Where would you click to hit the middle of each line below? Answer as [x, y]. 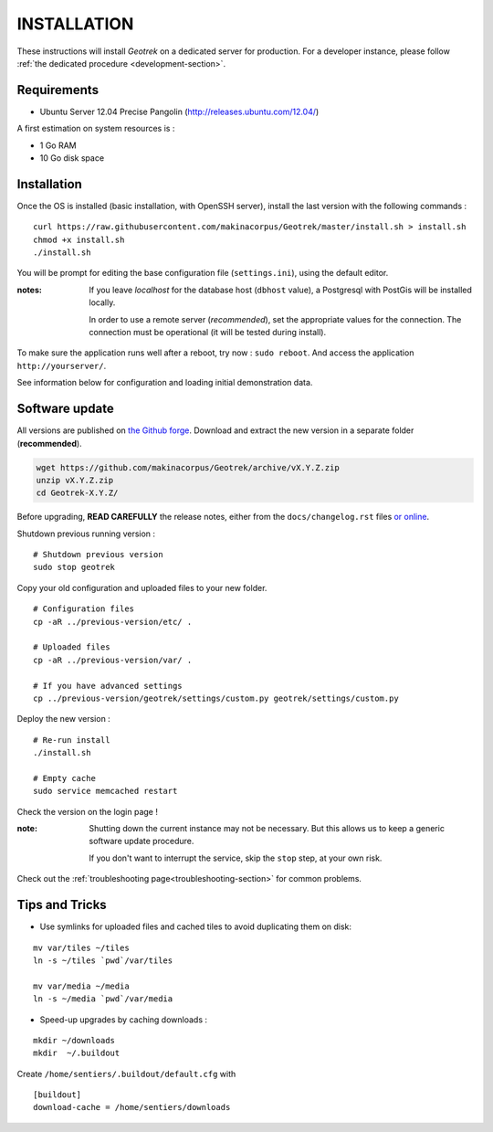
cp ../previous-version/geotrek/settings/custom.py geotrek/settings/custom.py [216, 698]
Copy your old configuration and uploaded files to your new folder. [142, 587]
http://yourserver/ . [62, 365]
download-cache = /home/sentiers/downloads [132, 1107]
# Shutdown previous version [98, 555]
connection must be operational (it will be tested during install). [208, 333]
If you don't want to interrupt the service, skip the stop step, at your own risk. [236, 858]
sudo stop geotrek [74, 567]
